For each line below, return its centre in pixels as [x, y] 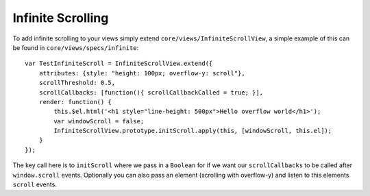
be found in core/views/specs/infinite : [76, 47]
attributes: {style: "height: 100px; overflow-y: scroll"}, [142, 73]
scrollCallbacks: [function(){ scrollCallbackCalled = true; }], [151, 92]
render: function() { [75, 102]
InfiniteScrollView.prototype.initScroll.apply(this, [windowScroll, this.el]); [193, 131]
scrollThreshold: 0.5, [77, 83]
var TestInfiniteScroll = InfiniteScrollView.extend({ [119, 64]
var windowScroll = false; [99, 121]
